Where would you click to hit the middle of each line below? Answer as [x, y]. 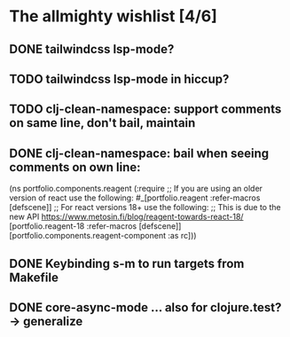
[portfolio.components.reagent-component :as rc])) [103, 236]
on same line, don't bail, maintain [102, 123]
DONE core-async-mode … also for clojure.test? [145, 307]
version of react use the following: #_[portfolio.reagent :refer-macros [135, 198]
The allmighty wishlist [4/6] [113, 16]
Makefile [34, 277]
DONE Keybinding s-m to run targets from [127, 263]
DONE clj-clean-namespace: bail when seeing [139, 153]
